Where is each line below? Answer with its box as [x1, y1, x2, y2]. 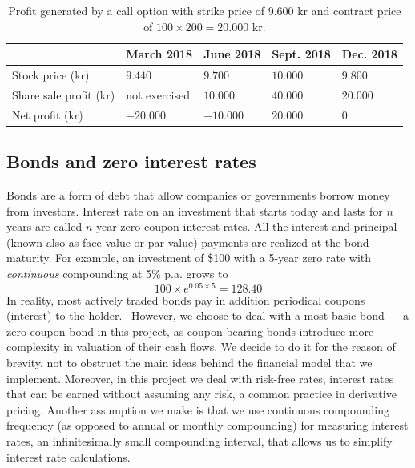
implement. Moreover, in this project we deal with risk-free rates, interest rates [6, 369, 394, 386]
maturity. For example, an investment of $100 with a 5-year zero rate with [6, 249, 372, 266]
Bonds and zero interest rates [6, 149, 256, 174]
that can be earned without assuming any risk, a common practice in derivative [6, 385, 397, 402]
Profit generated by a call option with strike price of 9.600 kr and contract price [8, 2, 401, 18]
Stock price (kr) [12, 67, 90, 83]
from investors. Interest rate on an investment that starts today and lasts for [6, 202, 383, 219]
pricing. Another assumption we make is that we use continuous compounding [6, 401, 390, 418]
